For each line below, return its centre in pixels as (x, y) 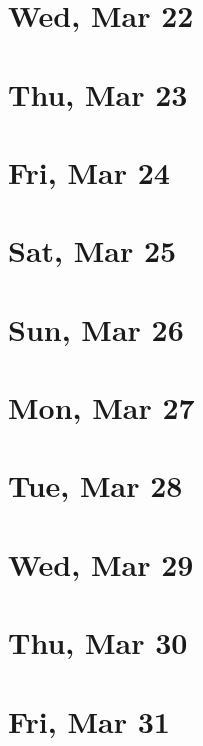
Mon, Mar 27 (101, 407)
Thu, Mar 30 (98, 642)
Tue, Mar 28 (95, 485)
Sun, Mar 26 (96, 328)
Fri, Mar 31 (89, 720)
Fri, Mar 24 (89, 171)
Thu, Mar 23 (98, 93)
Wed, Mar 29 (101, 563)
